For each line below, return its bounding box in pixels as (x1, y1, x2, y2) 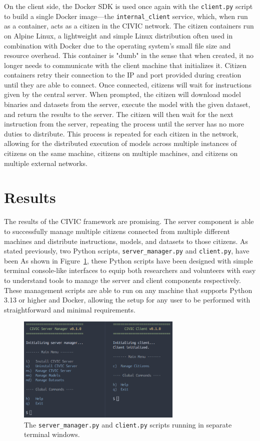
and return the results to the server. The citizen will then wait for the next (4, 108, 233, 119)
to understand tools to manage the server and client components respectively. (4, 274, 241, 285)
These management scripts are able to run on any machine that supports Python (4, 284, 252, 295)
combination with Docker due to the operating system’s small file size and (4, 40, 231, 50)
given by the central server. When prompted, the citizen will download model (4, 89, 241, 99)
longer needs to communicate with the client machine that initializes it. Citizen (4, 59, 247, 70)
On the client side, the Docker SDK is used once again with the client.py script (4, 1, 253, 11)
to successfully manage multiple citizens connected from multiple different (4, 225, 230, 236)
